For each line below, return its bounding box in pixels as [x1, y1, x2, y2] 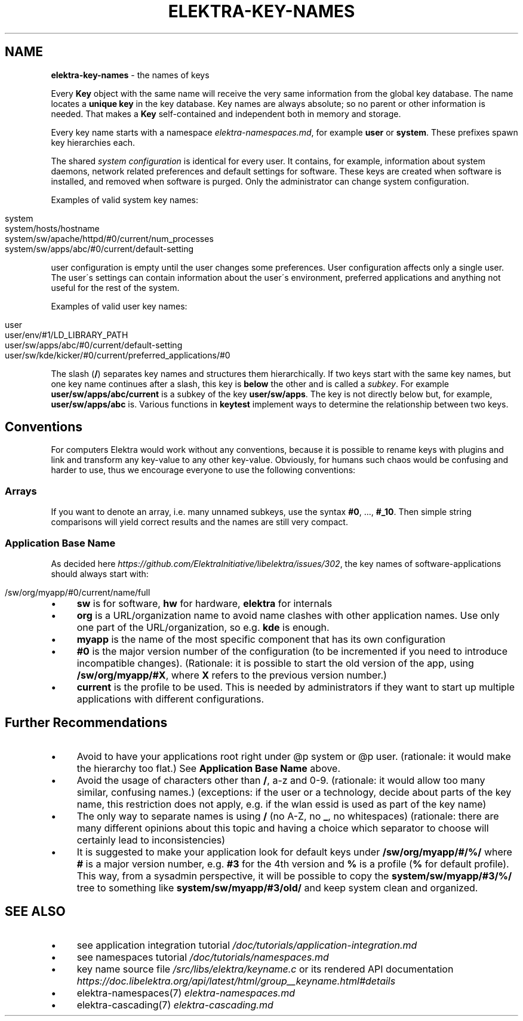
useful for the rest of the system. [51, 282, 180, 293]
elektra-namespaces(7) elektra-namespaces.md [76, 986, 295, 999]
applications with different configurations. [76, 692, 264, 705]
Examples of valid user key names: [51, 301, 187, 311]
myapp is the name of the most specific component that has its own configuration [76, 633, 446, 645]
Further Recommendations [5, 715, 168, 731]
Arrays [5, 485, 37, 497]
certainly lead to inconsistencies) [76, 833, 226, 846]
